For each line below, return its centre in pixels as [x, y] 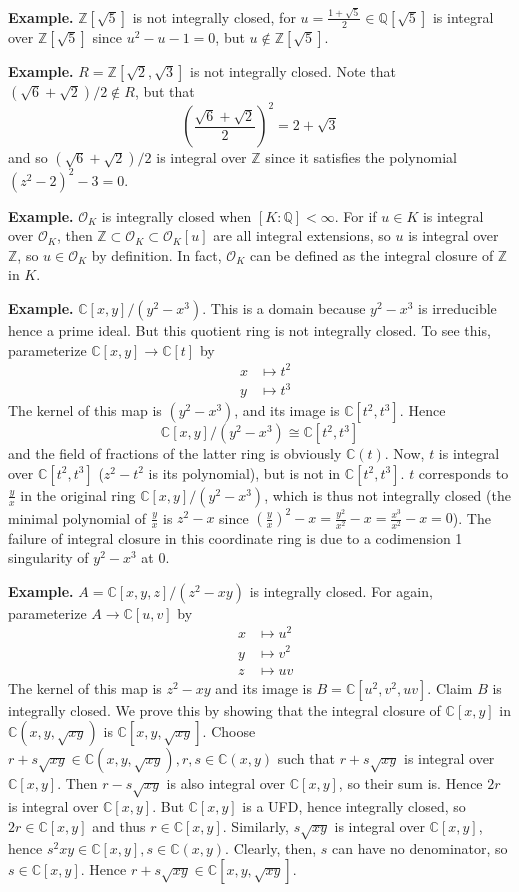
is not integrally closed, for [214, 16]
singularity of [48, 557]
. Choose [229, 731]
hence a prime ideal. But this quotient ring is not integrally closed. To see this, [249, 330]
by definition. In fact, [156, 254]
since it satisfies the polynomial [361, 157]
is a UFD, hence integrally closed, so [354, 805]
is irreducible [457, 308]
